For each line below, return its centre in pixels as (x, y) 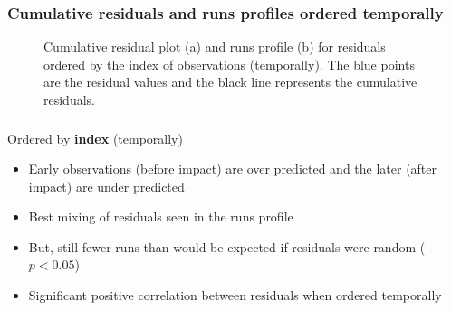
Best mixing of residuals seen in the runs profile (161, 216)
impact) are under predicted (106, 186)
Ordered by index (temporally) (95, 138)
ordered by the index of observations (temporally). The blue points (229, 64)
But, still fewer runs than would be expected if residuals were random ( (227, 246)
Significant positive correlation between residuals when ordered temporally (235, 295)
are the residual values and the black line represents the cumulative (230, 82)
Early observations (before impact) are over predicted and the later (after (233, 169)
